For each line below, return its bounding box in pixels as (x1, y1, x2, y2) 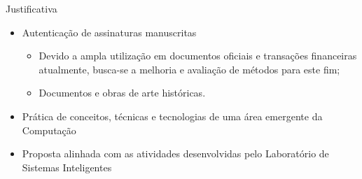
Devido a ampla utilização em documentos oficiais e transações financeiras (39, 48, 357, 63)
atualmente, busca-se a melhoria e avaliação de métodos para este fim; (39, 62, 340, 76)
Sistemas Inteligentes (22, 159, 112, 174)
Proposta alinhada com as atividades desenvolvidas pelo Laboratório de (22, 146, 329, 161)
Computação (22, 122, 76, 137)
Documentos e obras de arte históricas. (39, 85, 206, 100)
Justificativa (6, 1, 57, 15)
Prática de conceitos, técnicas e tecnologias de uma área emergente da (22, 108, 323, 123)
